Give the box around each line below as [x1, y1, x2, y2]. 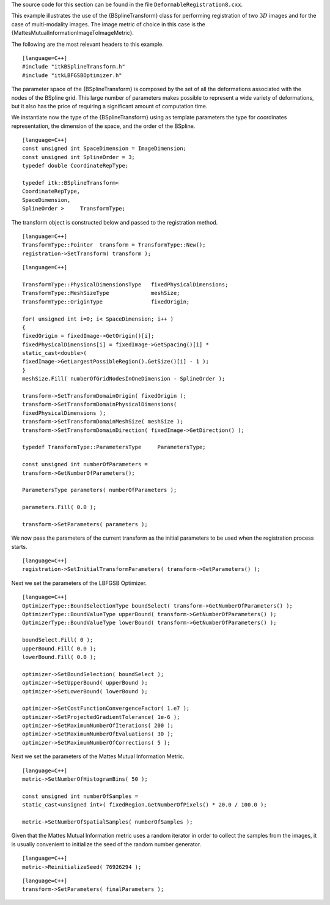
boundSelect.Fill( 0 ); [22, 636, 94, 644]
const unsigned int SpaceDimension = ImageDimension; [22, 145, 186, 152]
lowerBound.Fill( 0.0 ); [22, 654, 97, 660]
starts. [11, 543, 28, 550]
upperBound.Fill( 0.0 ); [22, 645, 97, 652]
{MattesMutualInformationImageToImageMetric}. [11, 29, 134, 37]
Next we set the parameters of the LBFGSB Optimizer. [11, 579, 147, 587]
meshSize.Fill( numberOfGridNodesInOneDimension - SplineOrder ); [22, 375, 226, 382]
